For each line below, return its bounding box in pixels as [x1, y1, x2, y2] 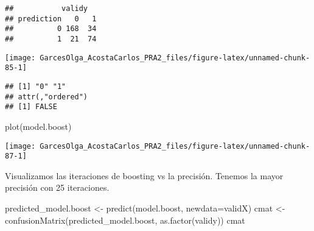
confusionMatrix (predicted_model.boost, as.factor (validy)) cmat [5, 213, 245, 226]
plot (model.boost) [5, 119, 72, 132]
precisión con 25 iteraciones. [5, 181, 110, 194]
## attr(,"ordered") [5, 92, 88, 101]
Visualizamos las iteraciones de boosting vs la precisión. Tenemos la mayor [5, 169, 284, 182]
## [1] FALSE [5, 102, 57, 112]
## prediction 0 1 [5, 14, 97, 23]
